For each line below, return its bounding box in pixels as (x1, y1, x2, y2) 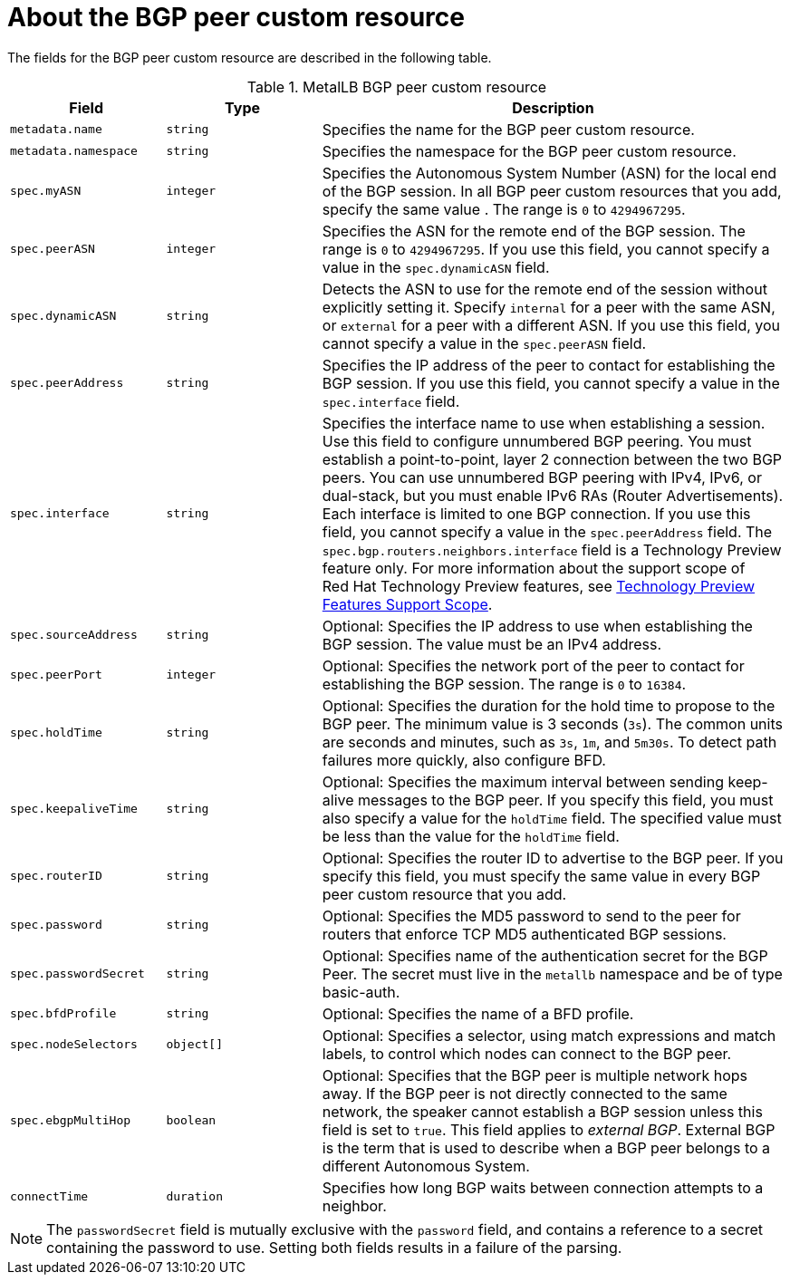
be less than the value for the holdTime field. (322, 826, 620, 845)
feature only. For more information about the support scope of (322, 558, 746, 577)
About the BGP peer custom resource (7, 2, 465, 33)
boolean (166, 1113, 217, 1128)
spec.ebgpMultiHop (10, 1113, 131, 1128)
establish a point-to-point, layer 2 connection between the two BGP (322, 449, 783, 468)
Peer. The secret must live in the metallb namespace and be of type (322, 964, 783, 983)
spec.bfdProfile (10, 1007, 117, 1021)
